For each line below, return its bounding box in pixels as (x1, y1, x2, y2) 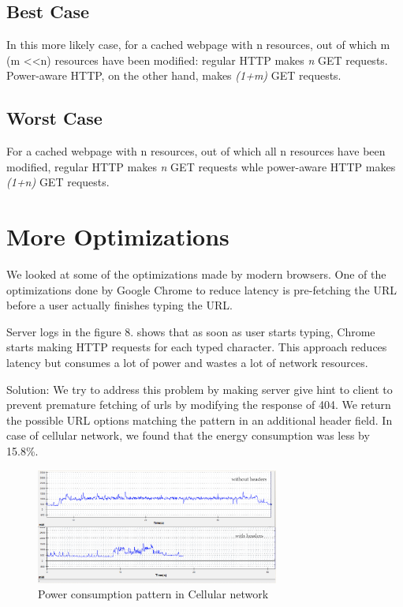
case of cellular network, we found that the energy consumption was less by (6, 427, 370, 444)
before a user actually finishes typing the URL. (6, 297, 233, 313)
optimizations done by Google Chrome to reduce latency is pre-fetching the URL (6, 281, 397, 298)
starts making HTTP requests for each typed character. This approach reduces (6, 339, 387, 355)
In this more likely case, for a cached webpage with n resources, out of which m (6, 36, 390, 53)
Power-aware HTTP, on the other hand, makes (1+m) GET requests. (6, 67, 341, 84)
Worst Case (6, 106, 103, 130)
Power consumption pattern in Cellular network (38, 586, 269, 602)
